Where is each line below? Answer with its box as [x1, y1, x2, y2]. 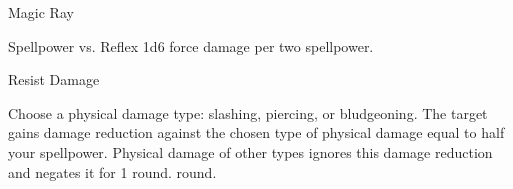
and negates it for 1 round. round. [8, 161, 217, 182]
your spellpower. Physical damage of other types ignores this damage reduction [8, 141, 493, 162]
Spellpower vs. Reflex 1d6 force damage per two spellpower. [8, 35, 374, 56]
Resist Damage [8, 69, 100, 90]
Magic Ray [8, 2, 74, 22]
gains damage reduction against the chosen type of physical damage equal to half [8, 122, 505, 143]
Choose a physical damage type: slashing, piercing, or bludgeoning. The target [8, 102, 488, 123]
